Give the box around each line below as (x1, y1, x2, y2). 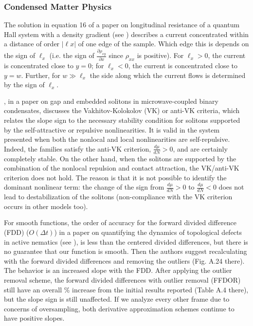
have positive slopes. (4, 313, 65, 323)
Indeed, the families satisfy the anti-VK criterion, (4, 143, 151, 153)
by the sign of (4, 79, 45, 90)
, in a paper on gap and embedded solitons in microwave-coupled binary (4, 96, 218, 106)
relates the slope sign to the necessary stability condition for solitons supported (4, 115, 240, 125)
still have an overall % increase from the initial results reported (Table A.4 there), (4, 284, 249, 294)
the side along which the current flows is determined (90, 70, 246, 80)
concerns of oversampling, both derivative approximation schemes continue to (4, 303, 235, 313)
